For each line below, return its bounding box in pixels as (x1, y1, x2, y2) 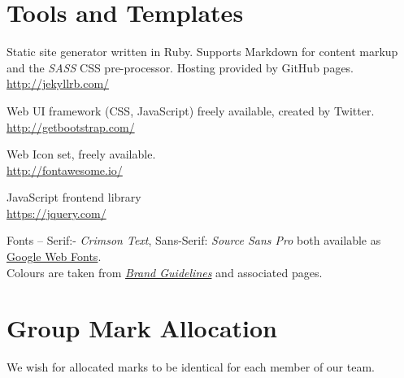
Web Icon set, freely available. (7, 146, 156, 163)
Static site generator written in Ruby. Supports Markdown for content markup (7, 43, 398, 60)
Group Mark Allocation (7, 311, 278, 345)
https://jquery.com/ (7, 204, 106, 221)
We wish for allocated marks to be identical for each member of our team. (7, 358, 375, 376)
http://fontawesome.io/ (7, 161, 123, 178)
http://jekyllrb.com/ (7, 75, 110, 92)
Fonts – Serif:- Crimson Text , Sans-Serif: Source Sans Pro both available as (7, 232, 381, 249)
